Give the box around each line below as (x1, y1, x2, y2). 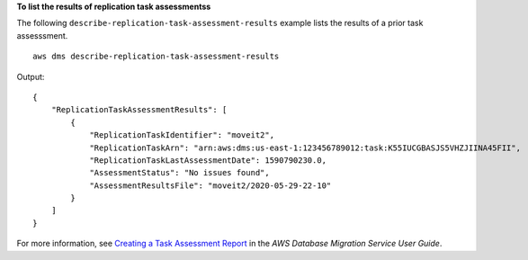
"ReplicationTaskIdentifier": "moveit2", (89, 130, 274, 140)
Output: (16, 71, 45, 82)
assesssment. (16, 30, 68, 40)
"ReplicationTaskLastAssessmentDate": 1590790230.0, (89, 155, 327, 166)
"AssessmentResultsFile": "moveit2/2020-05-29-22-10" (89, 180, 332, 191)
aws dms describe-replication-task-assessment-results (32, 51, 280, 62)
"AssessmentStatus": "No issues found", (89, 167, 270, 178)
